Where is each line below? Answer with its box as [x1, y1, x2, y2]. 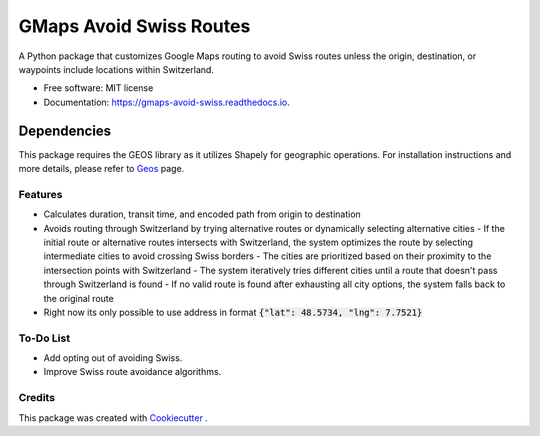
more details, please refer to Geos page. [18, 163, 185, 175]
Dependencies [18, 122, 112, 139]
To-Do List [18, 331, 70, 345]
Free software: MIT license [43, 82, 154, 94]
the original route [43, 292, 114, 304]
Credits [18, 391, 55, 405]
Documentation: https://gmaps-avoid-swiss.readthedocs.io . [43, 96, 290, 108]
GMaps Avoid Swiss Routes [18, 15, 251, 37]
